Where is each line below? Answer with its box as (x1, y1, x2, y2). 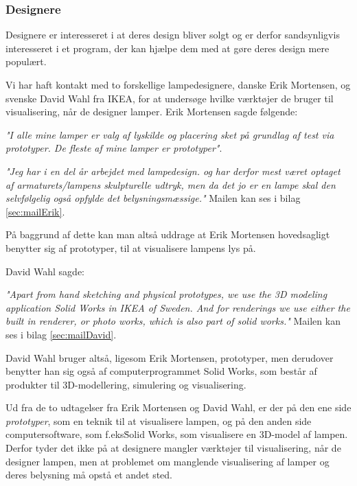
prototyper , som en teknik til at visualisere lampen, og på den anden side (5, 413, 312, 428)
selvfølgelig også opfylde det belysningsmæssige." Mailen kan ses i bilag (5, 191, 301, 205)
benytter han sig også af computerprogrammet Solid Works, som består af (5, 364, 317, 378)
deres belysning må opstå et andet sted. (5, 467, 172, 482)
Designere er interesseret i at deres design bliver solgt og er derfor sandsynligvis (5, 27, 340, 42)
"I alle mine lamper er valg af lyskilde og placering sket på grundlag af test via (5, 127, 334, 141)
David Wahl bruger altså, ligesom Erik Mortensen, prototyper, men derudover (5, 350, 334, 364)
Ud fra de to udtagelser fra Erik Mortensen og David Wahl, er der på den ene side (5, 400, 352, 415)
